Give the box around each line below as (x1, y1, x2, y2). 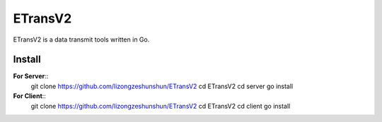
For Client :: (13, 92, 46, 100)
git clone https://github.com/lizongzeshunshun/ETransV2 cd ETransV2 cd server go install (30, 82, 294, 90)
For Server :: (13, 72, 49, 80)
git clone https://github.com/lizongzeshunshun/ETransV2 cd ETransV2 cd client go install (30, 102, 291, 110)
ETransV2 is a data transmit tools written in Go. (13, 35, 150, 44)
